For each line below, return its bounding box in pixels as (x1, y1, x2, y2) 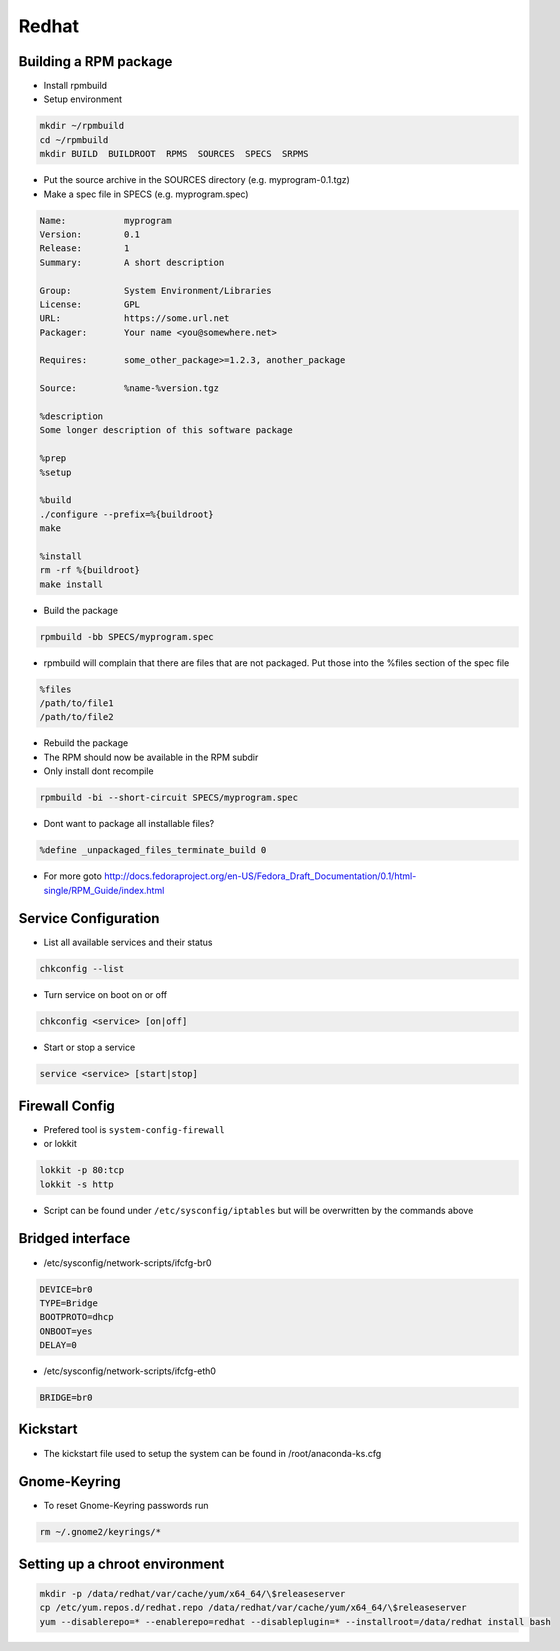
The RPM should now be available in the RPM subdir (43, 751, 259, 763)
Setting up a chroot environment (18, 1555, 225, 1572)
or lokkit (43, 1138, 77, 1150)
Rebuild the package (43, 737, 129, 749)
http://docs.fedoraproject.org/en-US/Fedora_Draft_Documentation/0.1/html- (103, 870, 417, 882)
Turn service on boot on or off (43, 989, 168, 1001)
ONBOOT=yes (39, 1325, 93, 1337)
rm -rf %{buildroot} (39, 565, 140, 576)
